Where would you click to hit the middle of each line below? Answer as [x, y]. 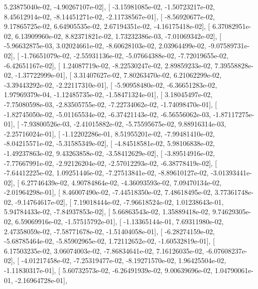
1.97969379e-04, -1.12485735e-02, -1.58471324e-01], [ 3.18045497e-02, [108, 94]
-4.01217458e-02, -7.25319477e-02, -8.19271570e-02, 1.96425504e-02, [124, 260]
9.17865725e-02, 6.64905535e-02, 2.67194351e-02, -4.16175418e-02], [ [107, 26]
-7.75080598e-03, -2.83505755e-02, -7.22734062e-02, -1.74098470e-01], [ [111, 104]
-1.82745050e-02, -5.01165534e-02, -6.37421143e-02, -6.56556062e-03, [108, 114]
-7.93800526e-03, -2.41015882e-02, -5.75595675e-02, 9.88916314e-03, [124, 124]
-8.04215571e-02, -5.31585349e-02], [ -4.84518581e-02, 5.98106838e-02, [110, 143]
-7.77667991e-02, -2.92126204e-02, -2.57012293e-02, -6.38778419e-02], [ [111, 163]
